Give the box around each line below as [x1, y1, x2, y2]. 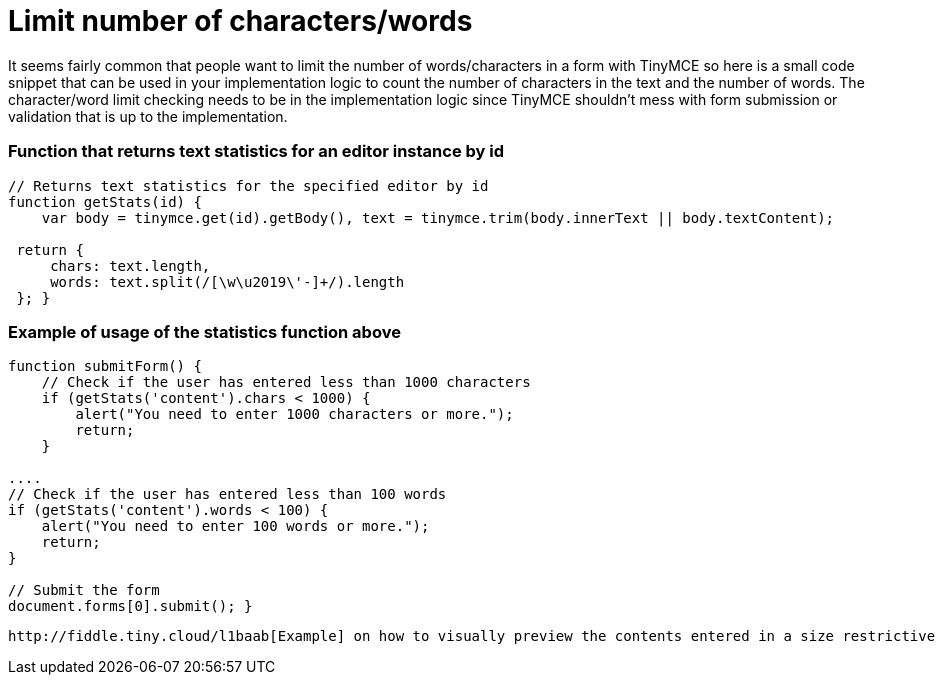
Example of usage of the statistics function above [8, 321, 401, 342]
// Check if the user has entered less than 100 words [8, 486, 447, 503]
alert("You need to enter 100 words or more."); [41, 518, 430, 535]
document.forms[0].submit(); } [8, 598, 253, 615]
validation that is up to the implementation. [8, 107, 288, 125]
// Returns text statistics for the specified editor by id [8, 177, 489, 194]
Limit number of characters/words [8, 4, 473, 38]
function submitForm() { [8, 358, 202, 375]
